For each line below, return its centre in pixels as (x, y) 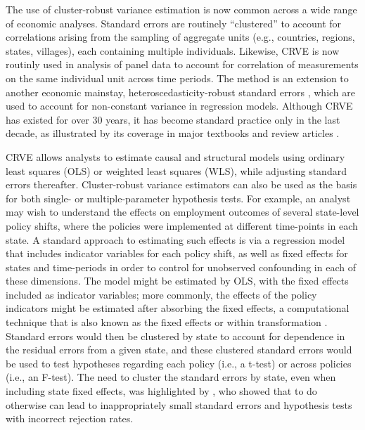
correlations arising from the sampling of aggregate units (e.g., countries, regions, (180, 37)
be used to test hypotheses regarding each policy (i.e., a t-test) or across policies (179, 363)
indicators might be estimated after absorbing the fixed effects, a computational (178, 308)
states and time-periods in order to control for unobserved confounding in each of (181, 267)
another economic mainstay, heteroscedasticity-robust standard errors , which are (180, 92)
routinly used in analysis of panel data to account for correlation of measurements (182, 64)
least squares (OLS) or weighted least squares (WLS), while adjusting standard (176, 170)
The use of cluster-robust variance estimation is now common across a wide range (181, 9)
